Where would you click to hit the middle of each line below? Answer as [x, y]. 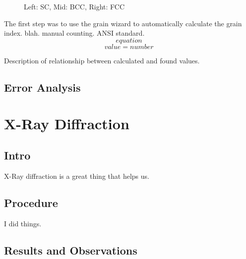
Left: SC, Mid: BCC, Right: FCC [74, 6]
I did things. [23, 223]
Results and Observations [71, 250]
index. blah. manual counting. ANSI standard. [74, 33]
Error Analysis [42, 87]
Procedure [31, 202]
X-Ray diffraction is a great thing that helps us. [77, 176]
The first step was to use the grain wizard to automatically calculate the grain [123, 23]
